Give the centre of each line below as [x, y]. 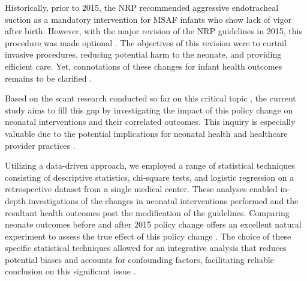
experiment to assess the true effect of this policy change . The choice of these [148, 236]
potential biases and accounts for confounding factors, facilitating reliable [139, 259]
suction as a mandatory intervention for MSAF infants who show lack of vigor [148, 19]
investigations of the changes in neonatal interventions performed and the [163, 200]
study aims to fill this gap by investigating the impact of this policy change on [149, 110]
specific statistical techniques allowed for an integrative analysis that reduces [146, 248]
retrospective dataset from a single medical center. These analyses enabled [141, 189]
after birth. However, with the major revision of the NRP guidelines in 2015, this [153, 31]
